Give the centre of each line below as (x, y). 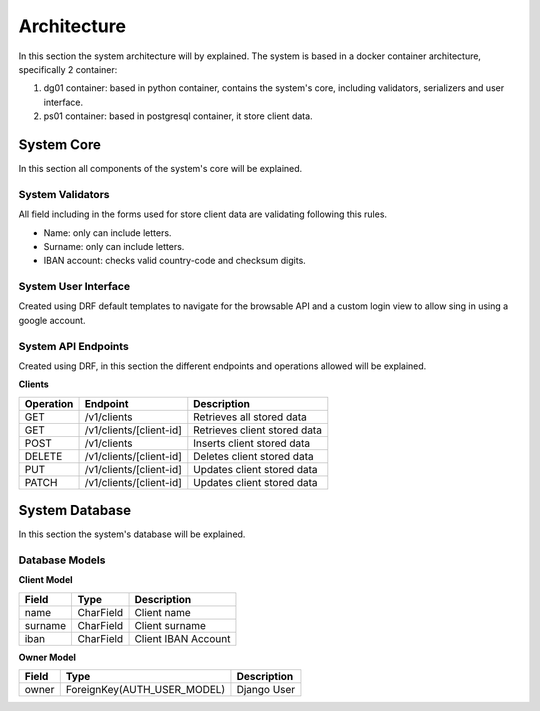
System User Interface (74, 287)
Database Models (62, 560)
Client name (163, 612)
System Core (60, 144)
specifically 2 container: (68, 69)
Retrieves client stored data (257, 430)
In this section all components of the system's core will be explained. (160, 169)
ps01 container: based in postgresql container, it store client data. (178, 116)
